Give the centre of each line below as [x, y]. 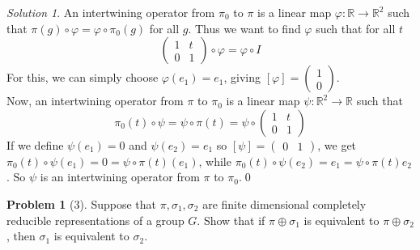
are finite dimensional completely [284, 203]
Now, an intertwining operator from [95, 101]
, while [215, 161]
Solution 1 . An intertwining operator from [111, 12]
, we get [337, 144]
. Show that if [231, 220]
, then [21, 236]
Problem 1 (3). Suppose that [82, 203]
